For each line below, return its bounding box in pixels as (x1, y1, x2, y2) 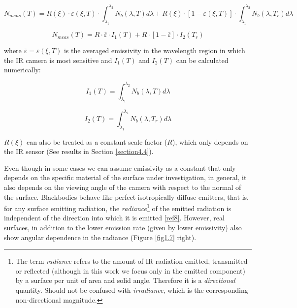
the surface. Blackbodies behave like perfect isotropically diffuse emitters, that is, (4, 191, 249, 202)
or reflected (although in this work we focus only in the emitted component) (15, 265, 245, 276)
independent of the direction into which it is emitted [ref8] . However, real (4, 213, 225, 223)
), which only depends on (172, 136, 248, 147)
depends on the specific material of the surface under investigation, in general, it (4, 172, 247, 183)
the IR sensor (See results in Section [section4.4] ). (4, 146, 154, 156)
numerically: (4, 64, 41, 75)
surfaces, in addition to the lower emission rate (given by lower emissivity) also (4, 222, 242, 232)
